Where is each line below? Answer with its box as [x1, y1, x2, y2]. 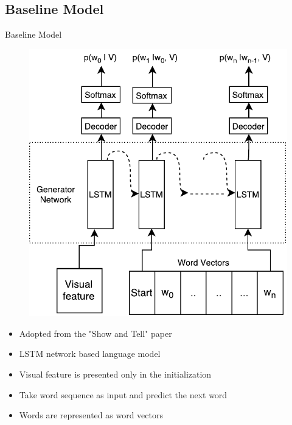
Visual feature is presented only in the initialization [19, 368, 212, 381]
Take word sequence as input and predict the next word [19, 388, 228, 401]
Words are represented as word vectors [19, 409, 163, 421]
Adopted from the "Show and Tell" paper [19, 327, 172, 339]
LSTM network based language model [19, 347, 161, 360]
